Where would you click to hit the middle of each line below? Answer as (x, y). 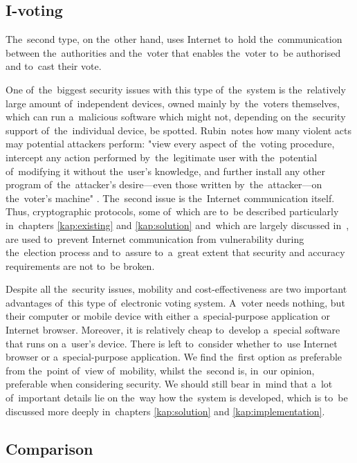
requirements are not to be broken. (80, 265)
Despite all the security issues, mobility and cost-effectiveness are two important (176, 289)
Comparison (49, 448)
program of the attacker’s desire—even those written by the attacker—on (164, 184)
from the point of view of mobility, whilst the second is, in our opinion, (160, 370)
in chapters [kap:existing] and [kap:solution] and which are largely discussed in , (177, 225)
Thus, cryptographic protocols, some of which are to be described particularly (172, 211)
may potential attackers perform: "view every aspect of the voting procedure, (170, 144)
